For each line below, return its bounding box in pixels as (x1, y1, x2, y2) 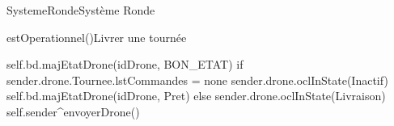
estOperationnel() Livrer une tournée (6, 28, 187, 45)
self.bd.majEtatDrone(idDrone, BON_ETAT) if (6, 56, 244, 73)
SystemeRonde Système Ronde (6, 2, 155, 18)
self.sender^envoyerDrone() (6, 103, 140, 120)
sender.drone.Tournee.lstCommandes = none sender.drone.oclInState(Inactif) (6, 71, 388, 88)
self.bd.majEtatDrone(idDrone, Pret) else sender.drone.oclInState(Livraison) (6, 87, 386, 104)
